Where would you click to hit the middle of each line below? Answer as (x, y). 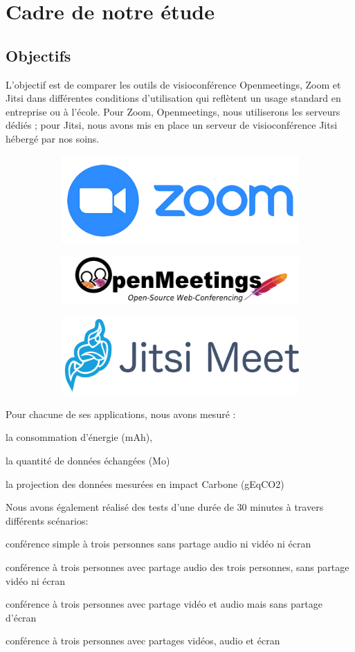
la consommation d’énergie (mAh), (79, 437)
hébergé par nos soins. (53, 138)
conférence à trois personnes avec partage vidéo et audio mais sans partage (164, 604)
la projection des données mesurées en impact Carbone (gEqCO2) (145, 483)
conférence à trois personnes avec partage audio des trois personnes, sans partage (177, 567)
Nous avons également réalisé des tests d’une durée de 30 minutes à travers (165, 507)
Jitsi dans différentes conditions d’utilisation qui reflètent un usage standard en (173, 98)
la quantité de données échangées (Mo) (88, 461)
